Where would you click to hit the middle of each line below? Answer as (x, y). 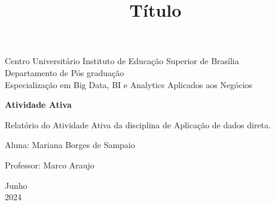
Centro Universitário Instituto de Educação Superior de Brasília (122, 61)
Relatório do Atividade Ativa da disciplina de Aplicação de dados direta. (138, 124)
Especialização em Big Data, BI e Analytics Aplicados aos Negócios (129, 84)
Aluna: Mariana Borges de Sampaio (70, 145)
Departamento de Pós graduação (65, 72)
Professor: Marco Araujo (50, 165)
